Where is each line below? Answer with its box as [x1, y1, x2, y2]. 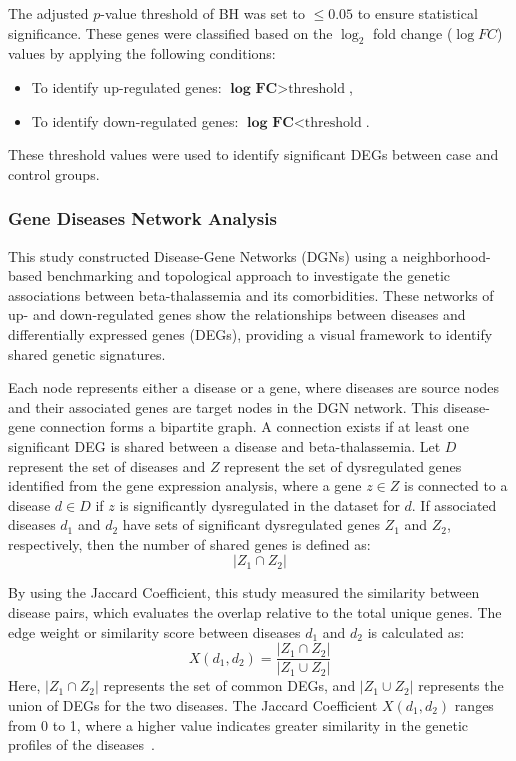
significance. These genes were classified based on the [8, 22, 333, 43]
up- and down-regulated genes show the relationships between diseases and [8, 304, 466, 325]
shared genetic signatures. [8, 343, 166, 364]
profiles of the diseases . [8, 734, 155, 755]
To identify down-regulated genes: [31, 110, 239, 131]
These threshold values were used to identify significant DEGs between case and [8, 144, 499, 165]
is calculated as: [367, 621, 465, 642]
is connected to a [404, 475, 508, 496]
